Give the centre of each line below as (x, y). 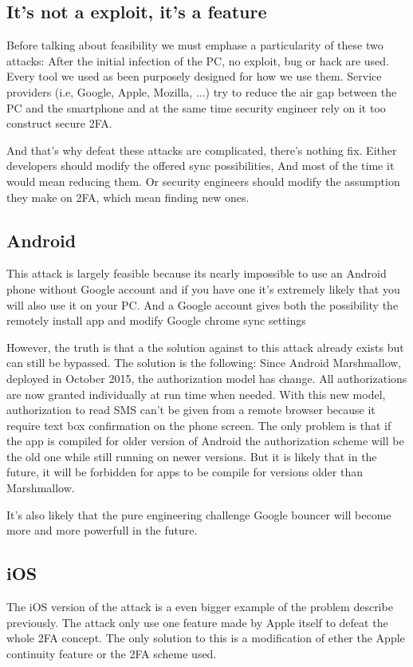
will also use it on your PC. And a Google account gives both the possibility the (203, 304)
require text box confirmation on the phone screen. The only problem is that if (199, 425)
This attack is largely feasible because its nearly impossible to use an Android (197, 273)
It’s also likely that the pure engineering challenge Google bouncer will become (199, 514)
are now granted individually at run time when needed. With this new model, (196, 394)
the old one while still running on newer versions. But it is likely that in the (192, 456)
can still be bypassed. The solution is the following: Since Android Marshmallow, (204, 363)
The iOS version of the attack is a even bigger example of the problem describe (200, 607)
